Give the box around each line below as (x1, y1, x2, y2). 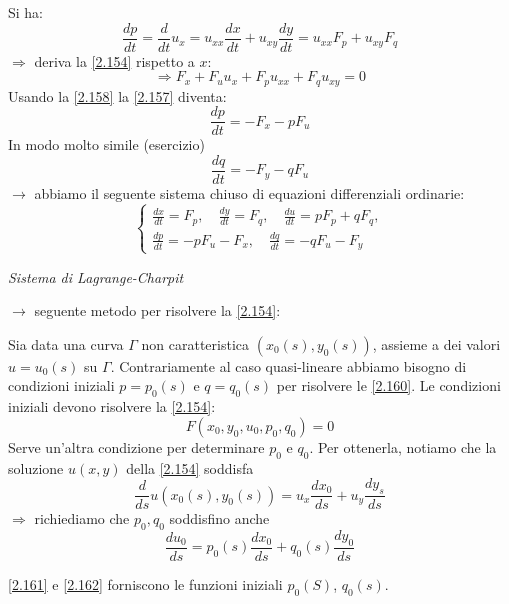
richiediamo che (34, 508, 130, 529)
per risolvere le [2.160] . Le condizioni (276, 375, 501, 396)
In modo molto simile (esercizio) (8, 134, 205, 155)
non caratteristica (141, 333, 249, 354)
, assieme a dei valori (372, 333, 501, 354)
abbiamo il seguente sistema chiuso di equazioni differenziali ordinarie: (34, 183, 465, 204)
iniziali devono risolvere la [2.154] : (8, 396, 216, 417)
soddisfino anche (169, 508, 270, 529)
